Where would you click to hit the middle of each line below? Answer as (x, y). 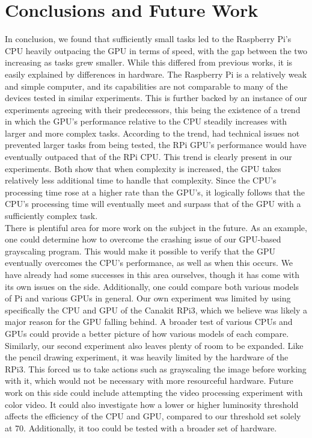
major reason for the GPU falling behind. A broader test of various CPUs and (149, 322)
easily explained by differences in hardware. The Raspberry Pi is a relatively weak (156, 74)
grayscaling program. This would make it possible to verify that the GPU (140, 251)
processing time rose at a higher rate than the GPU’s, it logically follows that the (155, 192)
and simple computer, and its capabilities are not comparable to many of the (146, 86)
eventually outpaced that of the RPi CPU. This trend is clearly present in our (148, 157)
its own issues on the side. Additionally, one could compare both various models (152, 286)
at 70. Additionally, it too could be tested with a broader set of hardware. (141, 427)
